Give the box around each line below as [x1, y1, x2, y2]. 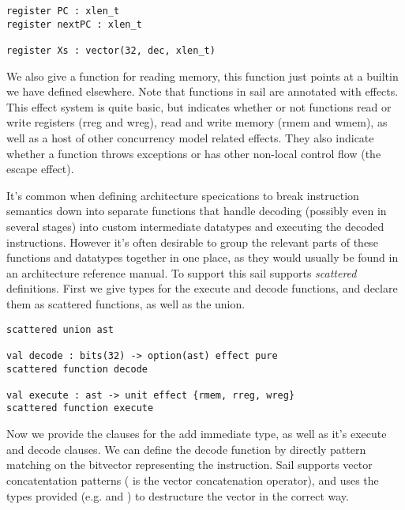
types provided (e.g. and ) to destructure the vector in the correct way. [6, 487, 349, 504]
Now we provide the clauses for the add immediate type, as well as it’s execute [6, 425, 387, 442]
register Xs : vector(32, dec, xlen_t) [6, 44, 216, 56]
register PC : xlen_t [6, 6, 120, 17]
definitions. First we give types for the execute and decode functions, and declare [6, 280, 398, 297]
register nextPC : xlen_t [6, 18, 142, 30]
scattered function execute [6, 402, 154, 414]
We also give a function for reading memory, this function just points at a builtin [6, 67, 399, 84]
